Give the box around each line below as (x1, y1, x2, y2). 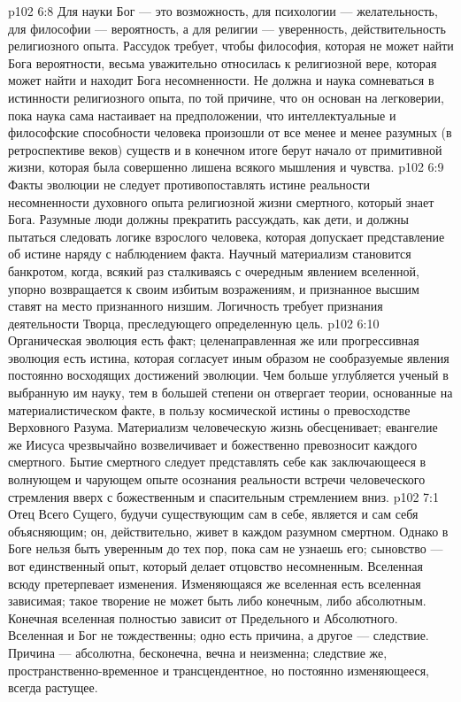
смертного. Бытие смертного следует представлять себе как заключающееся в (8, 452, 426, 471)
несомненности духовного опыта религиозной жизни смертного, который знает (8, 192, 434, 211)
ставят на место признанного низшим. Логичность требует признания (8, 297, 383, 315)
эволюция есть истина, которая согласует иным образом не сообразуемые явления (8, 348, 449, 366)
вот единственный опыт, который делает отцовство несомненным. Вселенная (8, 557, 423, 575)
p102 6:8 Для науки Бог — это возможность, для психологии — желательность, (8, 2, 438, 19)
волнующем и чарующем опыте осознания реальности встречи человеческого (8, 470, 426, 489)
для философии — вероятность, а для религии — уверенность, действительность (8, 19, 446, 37)
